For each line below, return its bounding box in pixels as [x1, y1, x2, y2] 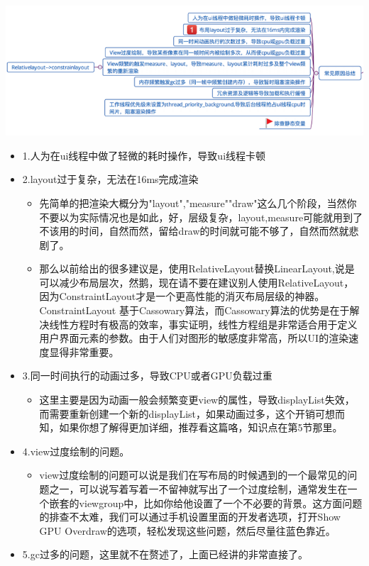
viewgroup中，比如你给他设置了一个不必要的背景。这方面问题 [79, 495, 363, 510]
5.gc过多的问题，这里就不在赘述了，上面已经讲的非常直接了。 [22, 547, 308, 562]
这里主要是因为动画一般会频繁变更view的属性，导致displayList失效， [39, 392, 355, 407]
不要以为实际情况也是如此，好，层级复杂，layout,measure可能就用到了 [39, 209, 363, 224]
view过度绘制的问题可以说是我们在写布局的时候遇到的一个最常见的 [39, 467, 348, 482]
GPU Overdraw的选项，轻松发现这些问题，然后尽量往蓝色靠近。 [39, 523, 336, 538]
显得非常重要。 [49, 344, 119, 359]
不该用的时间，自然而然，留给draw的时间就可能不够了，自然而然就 [39, 223, 349, 238]
